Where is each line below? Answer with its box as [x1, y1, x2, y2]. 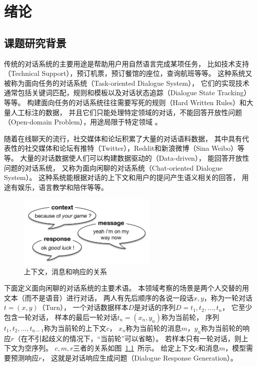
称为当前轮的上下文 [44, 322, 106, 333]
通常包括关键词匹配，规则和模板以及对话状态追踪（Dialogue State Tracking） [4, 87, 251, 98]
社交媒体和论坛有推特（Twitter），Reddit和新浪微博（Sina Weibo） [24, 143, 238, 153]
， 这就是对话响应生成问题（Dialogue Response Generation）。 [42, 352, 238, 363]
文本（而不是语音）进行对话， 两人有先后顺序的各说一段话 [4, 292, 194, 303]
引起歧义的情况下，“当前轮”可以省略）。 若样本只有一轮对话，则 [35, 333, 242, 343]
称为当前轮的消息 [126, 322, 182, 333]
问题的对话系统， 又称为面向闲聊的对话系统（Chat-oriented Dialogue [4, 162, 223, 173]
